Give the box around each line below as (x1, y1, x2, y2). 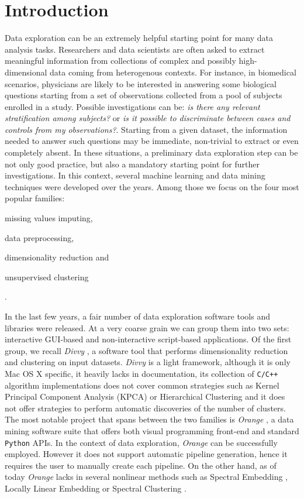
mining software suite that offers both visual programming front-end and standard (5, 425, 299, 437)
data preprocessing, (5, 231, 74, 243)
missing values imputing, (5, 212, 93, 224)
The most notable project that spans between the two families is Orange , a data (5, 413, 294, 425)
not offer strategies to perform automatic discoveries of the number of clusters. (5, 401, 286, 414)
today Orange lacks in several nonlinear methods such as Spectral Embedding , (5, 470, 288, 483)
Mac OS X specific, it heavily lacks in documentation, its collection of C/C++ (5, 367, 278, 379)
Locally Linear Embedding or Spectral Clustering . (5, 482, 186, 494)
